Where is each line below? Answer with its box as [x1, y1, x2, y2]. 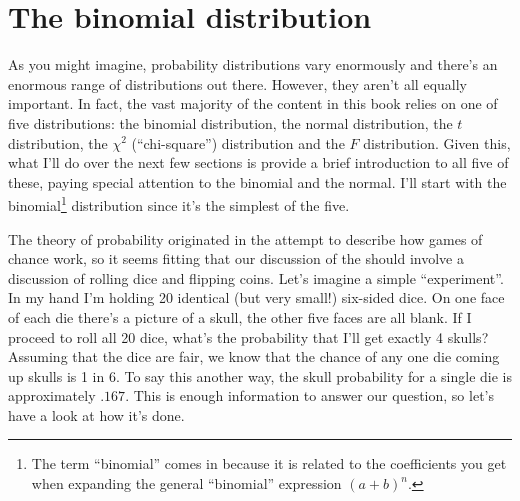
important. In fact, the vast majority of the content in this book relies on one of [8, 93, 498, 114]
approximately [8, 385, 96, 406]
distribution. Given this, [363, 132, 511, 153]
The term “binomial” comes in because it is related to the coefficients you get [31, 453, 507, 474]
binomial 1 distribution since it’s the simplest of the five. [8, 192, 350, 215]
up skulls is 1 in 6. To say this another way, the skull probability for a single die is [8, 365, 512, 386]
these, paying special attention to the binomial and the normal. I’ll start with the [8, 171, 507, 192]
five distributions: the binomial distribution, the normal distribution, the [8, 112, 453, 133]
